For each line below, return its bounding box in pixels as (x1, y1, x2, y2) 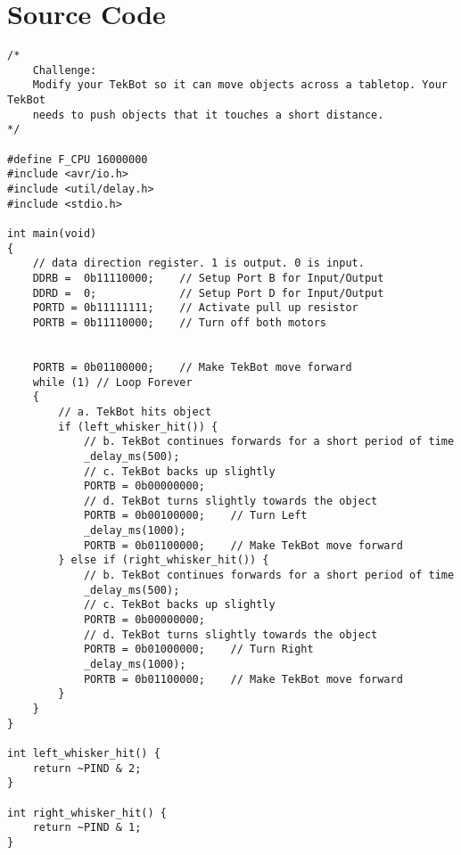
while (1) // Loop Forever (32, 375, 193, 389)
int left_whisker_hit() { (7, 746, 161, 760)
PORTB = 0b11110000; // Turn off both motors (32, 316, 326, 329)
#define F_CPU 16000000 (7, 152, 148, 166)
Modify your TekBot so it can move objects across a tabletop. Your (32, 78, 448, 92)
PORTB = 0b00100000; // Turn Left (83, 509, 308, 522)
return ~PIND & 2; (32, 761, 142, 775)
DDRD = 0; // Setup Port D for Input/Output (32, 286, 384, 300)
